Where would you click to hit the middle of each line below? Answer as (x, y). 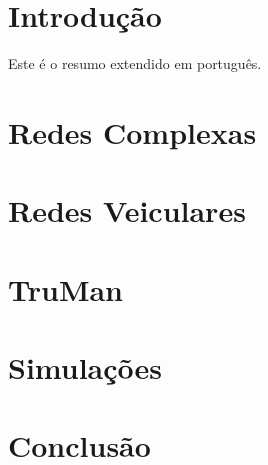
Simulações (85, 367)
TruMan (65, 288)
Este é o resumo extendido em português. (135, 63)
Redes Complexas (132, 131)
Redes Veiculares (127, 210)
